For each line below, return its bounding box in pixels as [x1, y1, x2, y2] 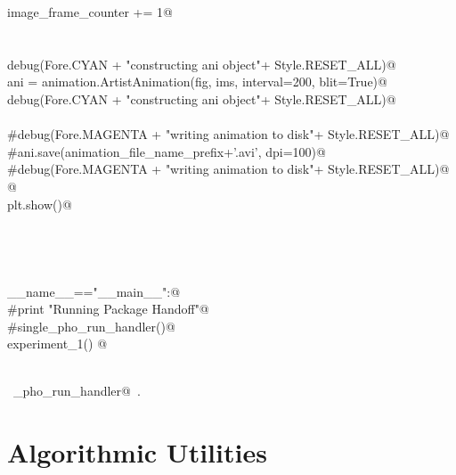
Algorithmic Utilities [7, 434, 267, 471]
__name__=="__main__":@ [7, 282, 181, 300]
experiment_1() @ [7, 334, 108, 353]
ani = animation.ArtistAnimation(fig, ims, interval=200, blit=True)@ [7, 72, 387, 91]
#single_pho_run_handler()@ [7, 316, 175, 335]
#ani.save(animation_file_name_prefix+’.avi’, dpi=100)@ [7, 142, 326, 160]
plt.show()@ [7, 194, 72, 213]
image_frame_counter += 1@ [7, 3, 173, 20]
